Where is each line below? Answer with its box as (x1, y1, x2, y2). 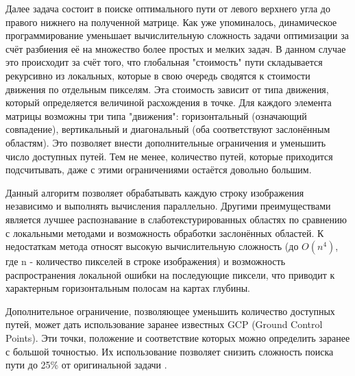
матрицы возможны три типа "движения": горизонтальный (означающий (5, 108, 307, 123)
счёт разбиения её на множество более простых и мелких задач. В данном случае (5, 41, 346, 55)
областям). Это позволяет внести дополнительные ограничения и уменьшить (5, 135, 326, 149)
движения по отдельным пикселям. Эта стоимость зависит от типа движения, (5, 82, 329, 96)
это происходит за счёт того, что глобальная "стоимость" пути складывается (5, 55, 323, 69)
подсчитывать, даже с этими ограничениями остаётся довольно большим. (5, 162, 312, 177)
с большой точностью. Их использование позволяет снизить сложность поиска (5, 344, 334, 358)
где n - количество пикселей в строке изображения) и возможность (5, 254, 286, 268)
